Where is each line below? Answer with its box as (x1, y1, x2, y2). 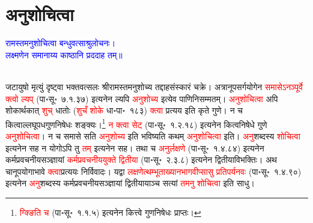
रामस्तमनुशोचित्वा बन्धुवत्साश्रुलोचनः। (5, 37, 116, 49)
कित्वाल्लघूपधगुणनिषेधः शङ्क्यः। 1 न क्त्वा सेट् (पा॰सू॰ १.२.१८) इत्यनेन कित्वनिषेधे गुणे (5, 116, 267, 130)
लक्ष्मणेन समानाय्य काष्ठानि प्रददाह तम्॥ (5, 48, 123, 61)
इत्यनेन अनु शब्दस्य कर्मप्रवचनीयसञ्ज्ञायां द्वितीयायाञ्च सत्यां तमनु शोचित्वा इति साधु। (5, 177, 255, 189)
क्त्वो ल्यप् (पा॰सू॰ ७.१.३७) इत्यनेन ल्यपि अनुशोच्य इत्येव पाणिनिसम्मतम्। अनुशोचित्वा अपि (5, 92, 278, 105)
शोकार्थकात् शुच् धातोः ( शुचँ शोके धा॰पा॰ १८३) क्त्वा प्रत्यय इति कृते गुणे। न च (5, 104, 243, 117)
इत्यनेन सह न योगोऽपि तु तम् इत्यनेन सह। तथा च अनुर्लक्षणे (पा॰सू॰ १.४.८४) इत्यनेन (5, 141, 264, 154)
